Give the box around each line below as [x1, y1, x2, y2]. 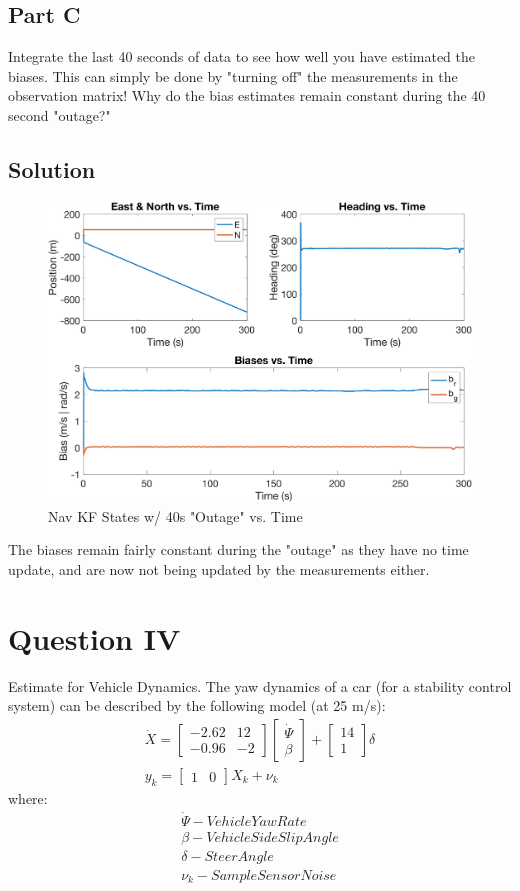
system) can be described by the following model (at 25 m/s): [8, 695, 386, 716]
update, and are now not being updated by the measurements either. [8, 559, 430, 580]
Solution [8, 153, 96, 184]
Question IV [8, 617, 181, 658]
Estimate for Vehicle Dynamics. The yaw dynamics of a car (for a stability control [8, 675, 512, 696]
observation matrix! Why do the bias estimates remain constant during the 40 [8, 85, 486, 106]
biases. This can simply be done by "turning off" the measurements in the [8, 65, 458, 86]
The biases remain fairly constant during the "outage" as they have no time [8, 539, 469, 560]
